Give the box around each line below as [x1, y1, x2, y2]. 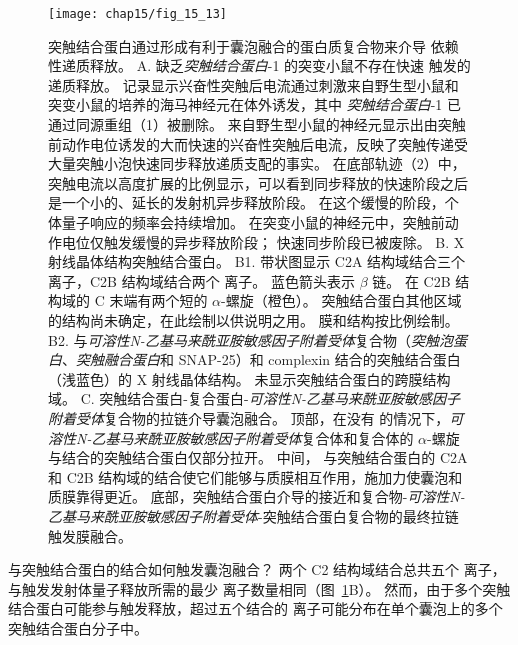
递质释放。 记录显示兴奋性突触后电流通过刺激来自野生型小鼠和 [48, 74, 459, 95]
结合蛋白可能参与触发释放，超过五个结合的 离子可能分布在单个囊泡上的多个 [8, 598, 503, 619]
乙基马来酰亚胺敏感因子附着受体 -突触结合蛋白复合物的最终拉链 [48, 505, 459, 526]
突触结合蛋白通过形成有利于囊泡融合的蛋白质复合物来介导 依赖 [48, 35, 459, 56]
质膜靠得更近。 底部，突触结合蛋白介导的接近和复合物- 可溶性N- [48, 486, 465, 507]
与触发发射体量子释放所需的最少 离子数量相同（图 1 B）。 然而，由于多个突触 [8, 578, 511, 599]
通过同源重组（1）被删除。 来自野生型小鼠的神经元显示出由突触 [48, 114, 466, 135]
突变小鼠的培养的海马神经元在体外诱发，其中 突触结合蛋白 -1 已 [48, 94, 461, 115]
